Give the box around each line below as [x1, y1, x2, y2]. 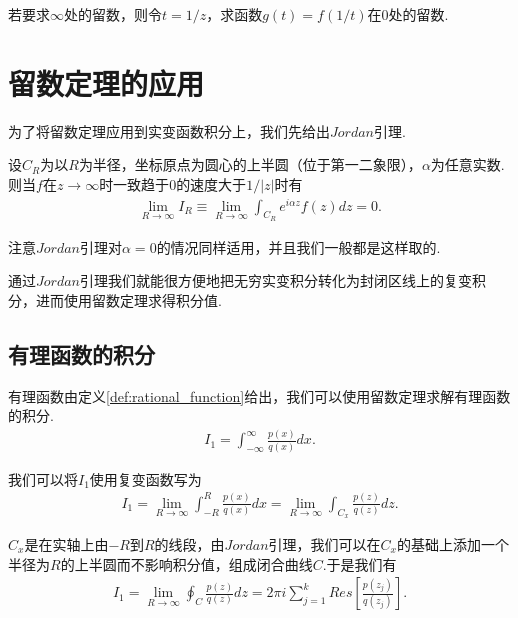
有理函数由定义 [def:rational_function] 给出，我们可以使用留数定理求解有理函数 [8, 385, 511, 406]
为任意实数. [430, 154, 505, 175]
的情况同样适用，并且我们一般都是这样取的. [156, 236, 441, 257]
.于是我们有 [322, 553, 397, 574]
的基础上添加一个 [397, 533, 509, 554]
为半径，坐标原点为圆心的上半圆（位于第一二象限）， [78, 154, 422, 175]
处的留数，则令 [64, 4, 162, 24]
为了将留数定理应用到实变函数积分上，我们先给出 [8, 120, 330, 141]
